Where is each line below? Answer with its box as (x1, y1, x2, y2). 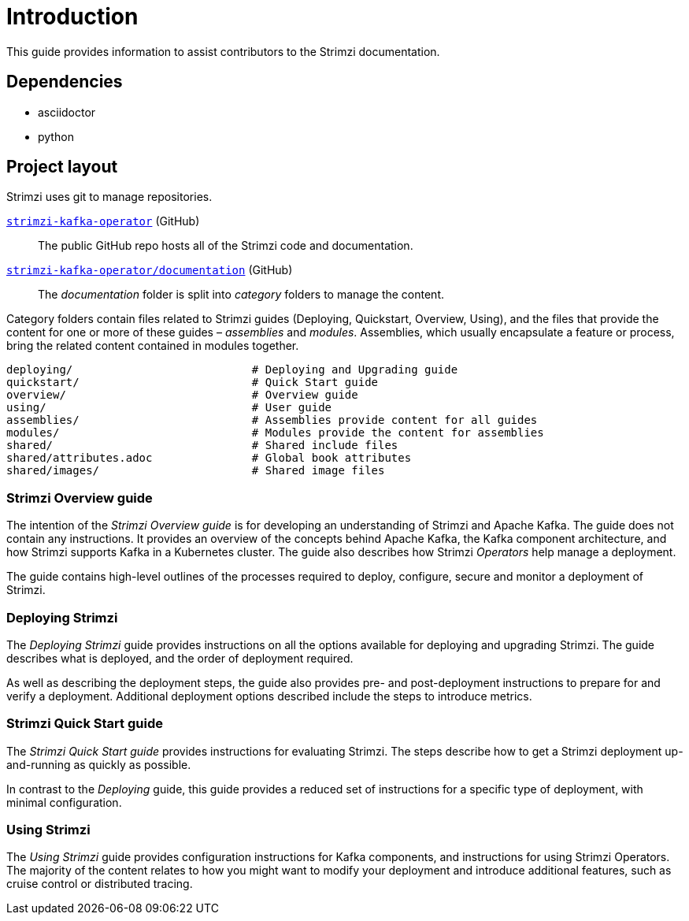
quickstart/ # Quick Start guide (6, 376, 379, 389)
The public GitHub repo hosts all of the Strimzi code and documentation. (38, 239, 413, 253)
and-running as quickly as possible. (6, 757, 191, 771)
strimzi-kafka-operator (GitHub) (6, 214, 200, 228)
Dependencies (6, 72, 123, 92)
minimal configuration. (6, 795, 122, 809)
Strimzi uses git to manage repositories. (6, 190, 213, 204)
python (38, 129, 74, 143)
